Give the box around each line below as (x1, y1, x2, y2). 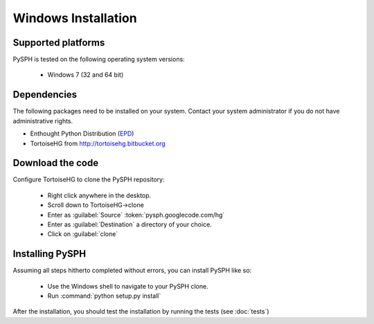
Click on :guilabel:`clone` (47, 230, 118, 238)
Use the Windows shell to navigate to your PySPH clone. (47, 282, 208, 290)
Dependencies (12, 89, 78, 100)
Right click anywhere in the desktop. (47, 191, 152, 199)
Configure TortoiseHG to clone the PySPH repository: (12, 175, 165, 183)
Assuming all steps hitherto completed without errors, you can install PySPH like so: (12, 267, 252, 275)
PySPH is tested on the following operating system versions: (12, 55, 185, 64)
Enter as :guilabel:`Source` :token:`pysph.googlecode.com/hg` (47, 210, 225, 219)
